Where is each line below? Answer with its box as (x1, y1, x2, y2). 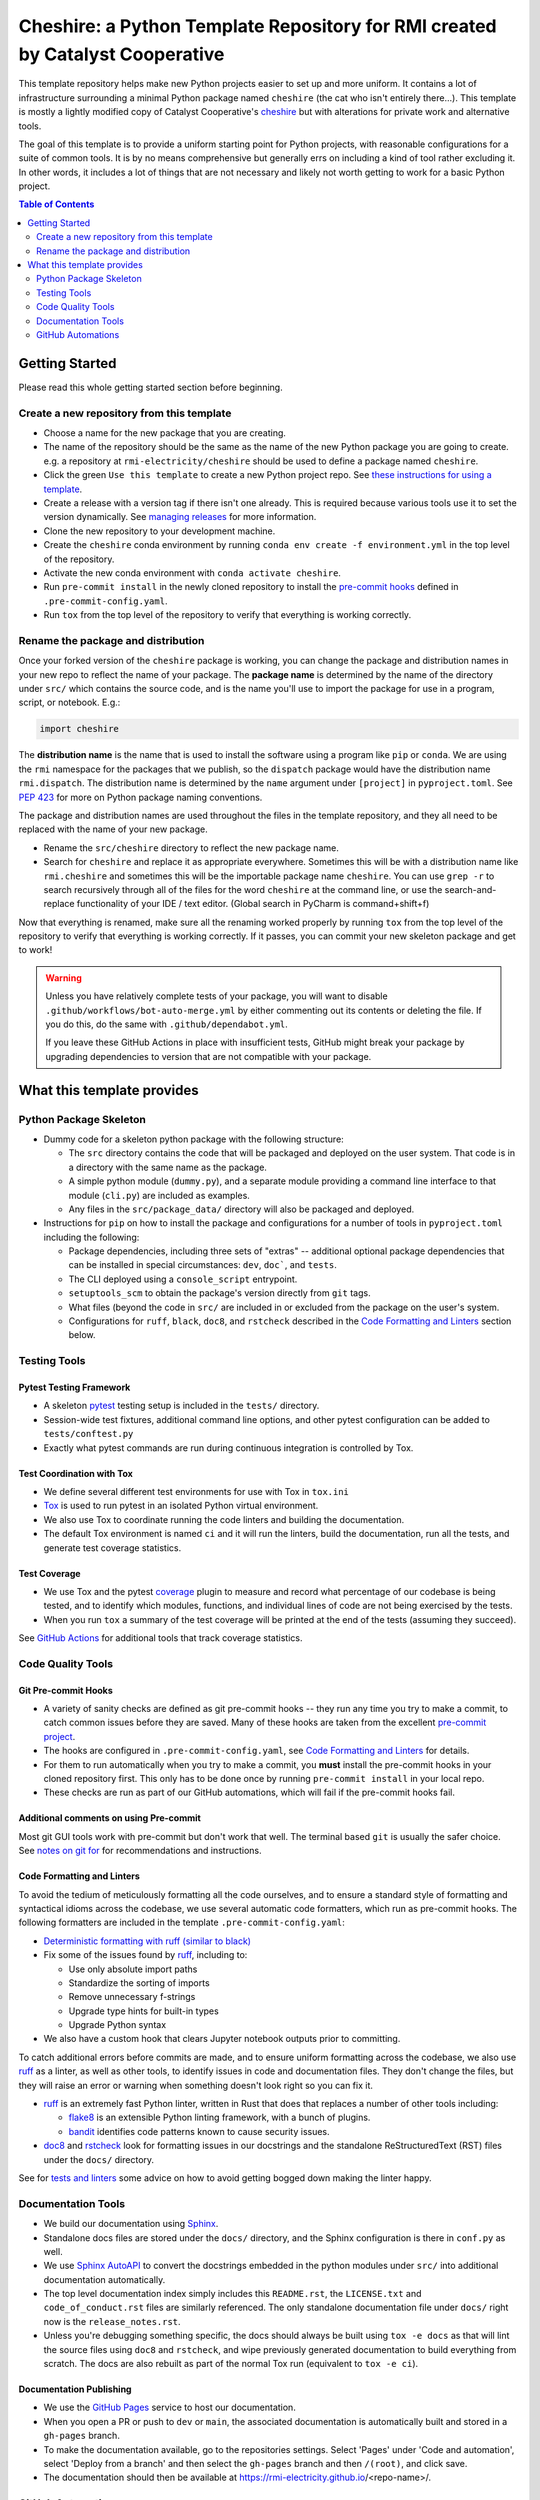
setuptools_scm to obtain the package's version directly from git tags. (68, 1287, 371, 1299)
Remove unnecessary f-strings (68, 1991, 196, 2003)
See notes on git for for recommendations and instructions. (18, 1845, 262, 1857)
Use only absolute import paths (68, 1963, 198, 1975)
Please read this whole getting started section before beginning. (18, 381, 284, 393)
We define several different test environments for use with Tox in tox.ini (43, 1485, 350, 1497)
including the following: (43, 1231, 140, 1243)
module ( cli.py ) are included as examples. (68, 1189, 250, 1201)
